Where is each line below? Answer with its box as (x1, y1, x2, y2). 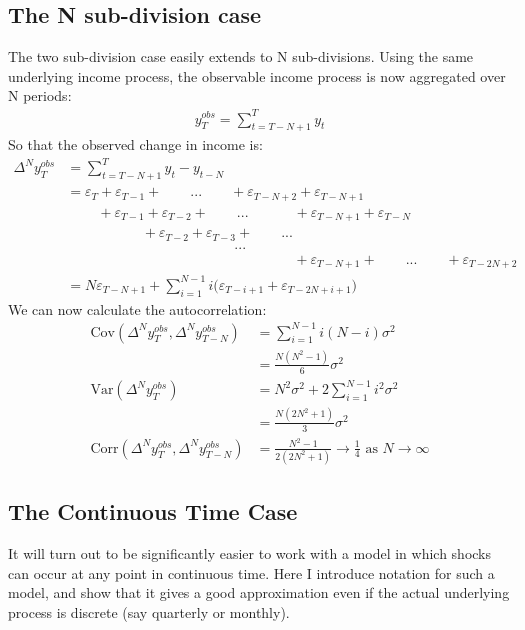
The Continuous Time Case (8, 496, 298, 527)
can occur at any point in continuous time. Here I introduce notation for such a (8, 562, 495, 583)
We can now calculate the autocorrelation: (8, 298, 267, 319)
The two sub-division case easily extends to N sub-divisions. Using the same (8, 46, 474, 67)
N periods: (8, 85, 72, 106)
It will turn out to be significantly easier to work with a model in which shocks (8, 543, 492, 564)
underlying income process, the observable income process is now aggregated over (8, 65, 506, 86)
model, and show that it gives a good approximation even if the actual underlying (8, 582, 510, 603)
